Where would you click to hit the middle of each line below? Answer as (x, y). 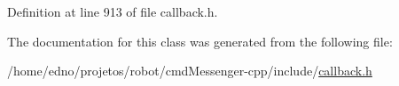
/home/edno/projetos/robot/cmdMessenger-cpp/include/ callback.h (190, 71)
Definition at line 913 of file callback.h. (113, 11)
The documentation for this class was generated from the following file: (200, 41)
